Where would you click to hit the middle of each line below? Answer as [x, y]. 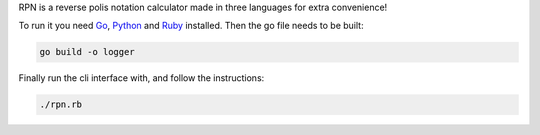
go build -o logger [87, 52]
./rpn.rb [61, 104]
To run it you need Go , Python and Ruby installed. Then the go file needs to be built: [191, 26]
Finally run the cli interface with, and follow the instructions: [141, 78]
